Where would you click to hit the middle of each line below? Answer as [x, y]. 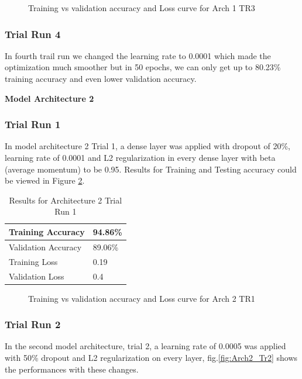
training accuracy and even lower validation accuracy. [101, 78]
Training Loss [33, 261]
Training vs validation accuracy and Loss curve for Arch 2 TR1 [142, 298]
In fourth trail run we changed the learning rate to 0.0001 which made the [138, 55]
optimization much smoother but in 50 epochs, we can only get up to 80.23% [143, 67]
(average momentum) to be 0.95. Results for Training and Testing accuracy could [151, 169]
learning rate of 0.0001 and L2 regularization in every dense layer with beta [140, 157]
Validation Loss [37, 276]
